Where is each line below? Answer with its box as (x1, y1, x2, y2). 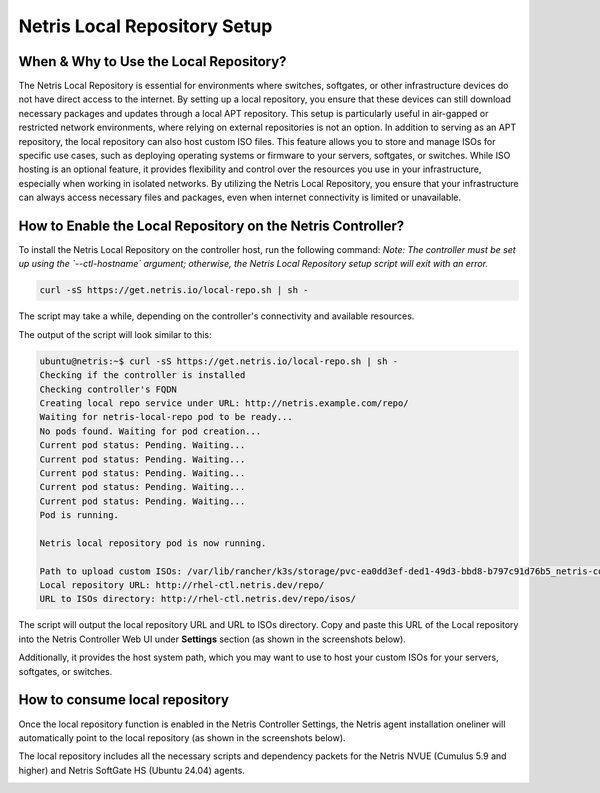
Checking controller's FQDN (39, 383, 177, 395)
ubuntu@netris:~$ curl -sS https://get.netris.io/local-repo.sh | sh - (39, 355, 399, 367)
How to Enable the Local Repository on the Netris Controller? (18, 218, 405, 234)
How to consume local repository (18, 691, 230, 709)
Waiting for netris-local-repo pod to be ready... (39, 411, 294, 423)
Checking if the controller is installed (39, 370, 246, 381)
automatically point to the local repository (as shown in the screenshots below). (18, 731, 346, 744)
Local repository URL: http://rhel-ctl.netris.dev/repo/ (39, 580, 325, 591)
